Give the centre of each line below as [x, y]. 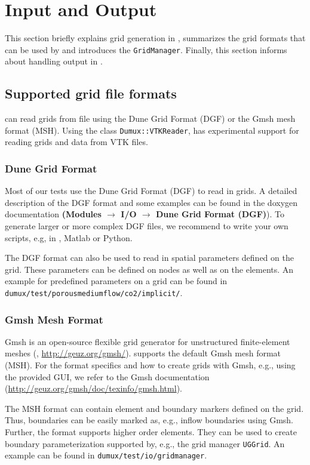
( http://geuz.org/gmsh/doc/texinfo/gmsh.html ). [93, 388]
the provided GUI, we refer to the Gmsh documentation [107, 376]
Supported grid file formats [91, 93]
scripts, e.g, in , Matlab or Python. [69, 237]
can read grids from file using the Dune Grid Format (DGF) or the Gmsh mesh [150, 118]
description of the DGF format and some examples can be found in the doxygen [151, 202]
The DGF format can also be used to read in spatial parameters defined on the [149, 258]
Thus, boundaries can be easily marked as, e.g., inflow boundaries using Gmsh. [149, 420]
